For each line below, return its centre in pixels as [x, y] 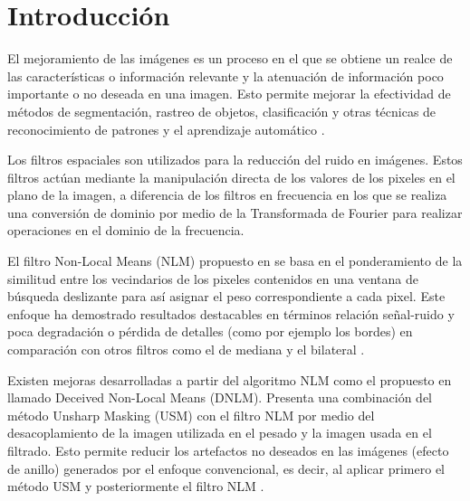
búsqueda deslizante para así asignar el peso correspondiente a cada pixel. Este [226, 296]
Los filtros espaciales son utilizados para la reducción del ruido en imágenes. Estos [235, 160]
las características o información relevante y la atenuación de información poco [225, 76]
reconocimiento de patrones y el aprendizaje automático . [166, 129]
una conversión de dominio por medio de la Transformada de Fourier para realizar [235, 212]
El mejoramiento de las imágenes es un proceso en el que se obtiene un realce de [230, 58]
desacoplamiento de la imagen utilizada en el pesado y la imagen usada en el [220, 433]
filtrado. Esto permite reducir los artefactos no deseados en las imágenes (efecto [228, 450]
